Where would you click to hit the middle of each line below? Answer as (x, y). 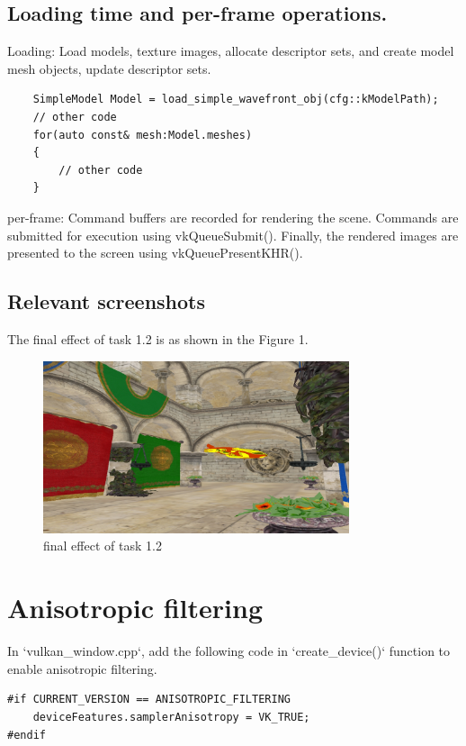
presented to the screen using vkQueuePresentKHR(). (155, 253)
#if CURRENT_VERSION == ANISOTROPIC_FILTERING (149, 700)
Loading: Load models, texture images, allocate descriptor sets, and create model (231, 51)
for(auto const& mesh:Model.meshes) (143, 135)
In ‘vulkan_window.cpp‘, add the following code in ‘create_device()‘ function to (229, 651)
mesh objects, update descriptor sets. (109, 68)
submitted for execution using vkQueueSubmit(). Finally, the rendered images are (233, 235)
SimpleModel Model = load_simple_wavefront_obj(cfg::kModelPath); (236, 100)
